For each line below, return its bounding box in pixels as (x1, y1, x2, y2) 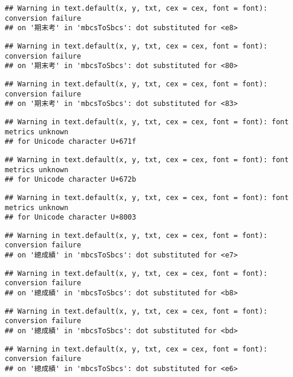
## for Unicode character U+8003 (5, 213, 136, 222)
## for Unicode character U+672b (5, 175, 136, 184)
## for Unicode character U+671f (5, 137, 136, 146)
